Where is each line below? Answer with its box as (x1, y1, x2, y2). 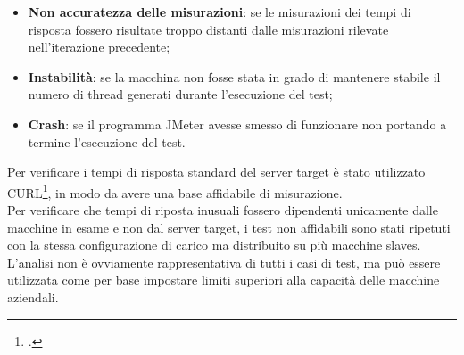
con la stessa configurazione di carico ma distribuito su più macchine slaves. (7, 235, 421, 254)
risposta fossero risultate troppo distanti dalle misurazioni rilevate (28, 20, 389, 38)
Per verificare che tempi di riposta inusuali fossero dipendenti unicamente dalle (7, 201, 438, 219)
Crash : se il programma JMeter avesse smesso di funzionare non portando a (28, 114, 447, 133)
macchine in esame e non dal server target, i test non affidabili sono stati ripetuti (7, 218, 451, 236)
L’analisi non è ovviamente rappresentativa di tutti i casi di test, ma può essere (7, 252, 441, 271)
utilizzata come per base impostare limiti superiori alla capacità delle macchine (7, 270, 440, 289)
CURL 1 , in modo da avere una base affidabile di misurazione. (7, 180, 343, 202)
